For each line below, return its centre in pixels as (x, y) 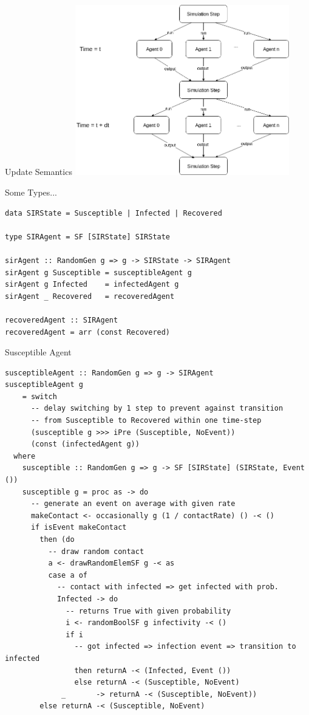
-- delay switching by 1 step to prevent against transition (157, 409)
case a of (68, 575)
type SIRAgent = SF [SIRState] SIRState (88, 237)
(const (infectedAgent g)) (85, 444)
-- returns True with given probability (148, 611)
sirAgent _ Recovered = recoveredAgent (90, 296)
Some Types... (31, 192)
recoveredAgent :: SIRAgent (62, 320)
